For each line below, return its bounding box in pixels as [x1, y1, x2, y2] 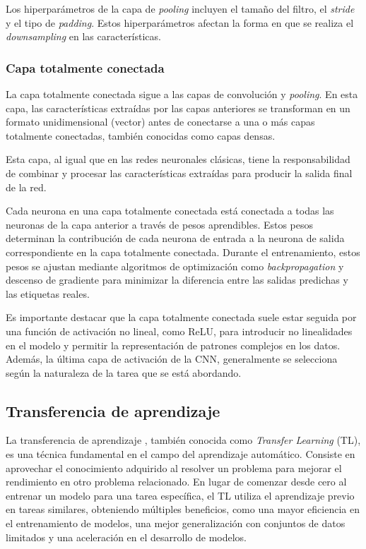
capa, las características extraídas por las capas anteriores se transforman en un [6, 100, 350, 115]
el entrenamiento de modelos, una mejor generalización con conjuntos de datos [6, 516, 346, 531]
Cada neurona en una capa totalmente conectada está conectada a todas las [6, 203, 334, 218]
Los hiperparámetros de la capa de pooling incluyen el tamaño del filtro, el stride [6, 1, 355, 16]
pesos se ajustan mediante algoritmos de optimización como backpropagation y [6, 258, 344, 273]
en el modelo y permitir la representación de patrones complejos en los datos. [6, 337, 341, 352]
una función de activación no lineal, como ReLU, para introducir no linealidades [6, 323, 353, 338]
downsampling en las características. [6, 29, 161, 44]
